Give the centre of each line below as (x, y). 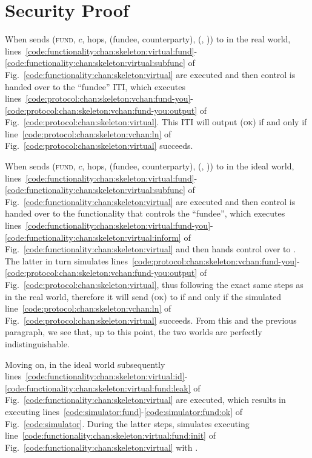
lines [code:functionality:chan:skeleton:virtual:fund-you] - (109, 225)
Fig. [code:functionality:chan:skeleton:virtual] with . (101, 447)
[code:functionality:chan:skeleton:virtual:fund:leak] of (103, 388)
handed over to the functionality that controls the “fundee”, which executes (145, 213)
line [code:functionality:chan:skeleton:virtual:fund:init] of (110, 435)
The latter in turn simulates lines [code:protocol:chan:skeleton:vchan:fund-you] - (152, 260)
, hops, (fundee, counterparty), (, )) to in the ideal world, (188, 166)
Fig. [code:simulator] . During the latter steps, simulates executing (127, 423)
